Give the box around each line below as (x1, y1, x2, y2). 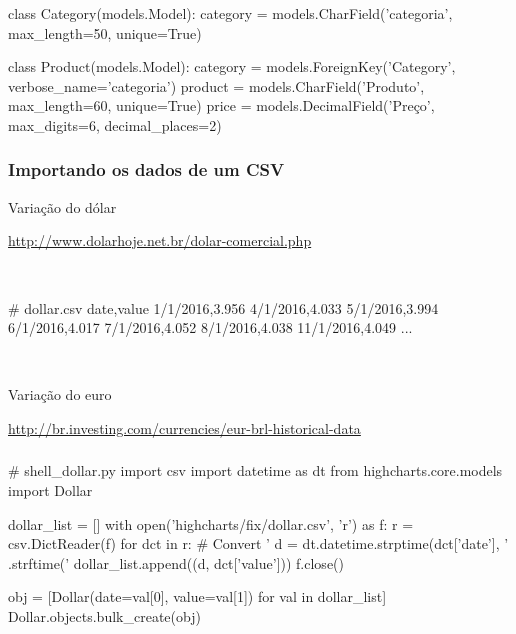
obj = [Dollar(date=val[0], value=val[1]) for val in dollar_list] (8, 586, 387, 607)
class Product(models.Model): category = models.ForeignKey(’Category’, (8, 56, 456, 77)
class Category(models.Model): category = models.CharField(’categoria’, (8, 3, 453, 23)
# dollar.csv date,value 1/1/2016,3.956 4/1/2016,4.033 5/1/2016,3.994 (8, 297, 439, 318)
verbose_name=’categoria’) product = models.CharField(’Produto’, (8, 75, 425, 96)
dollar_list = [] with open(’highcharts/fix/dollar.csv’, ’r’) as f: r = (8, 513, 414, 534)
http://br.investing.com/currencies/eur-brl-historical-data (8, 417, 361, 438)
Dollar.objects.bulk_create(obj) (8, 606, 201, 627)
